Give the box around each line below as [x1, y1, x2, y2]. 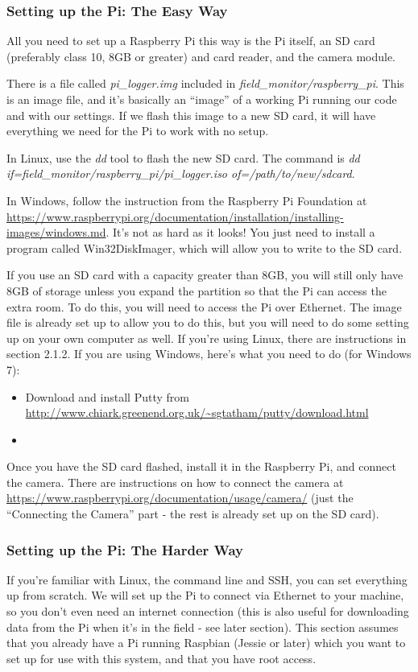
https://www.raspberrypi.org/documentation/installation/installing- [6, 208, 344, 225]
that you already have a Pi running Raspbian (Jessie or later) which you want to [6, 634, 406, 651]
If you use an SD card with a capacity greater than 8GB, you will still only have [6, 266, 404, 283]
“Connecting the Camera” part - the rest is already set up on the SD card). [6, 505, 379, 522]
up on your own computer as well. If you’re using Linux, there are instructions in [6, 329, 407, 346]
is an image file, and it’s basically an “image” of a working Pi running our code [6, 91, 397, 107]
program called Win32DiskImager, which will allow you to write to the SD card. [6, 239, 403, 256]
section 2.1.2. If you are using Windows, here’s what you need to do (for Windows [6, 345, 412, 362]
